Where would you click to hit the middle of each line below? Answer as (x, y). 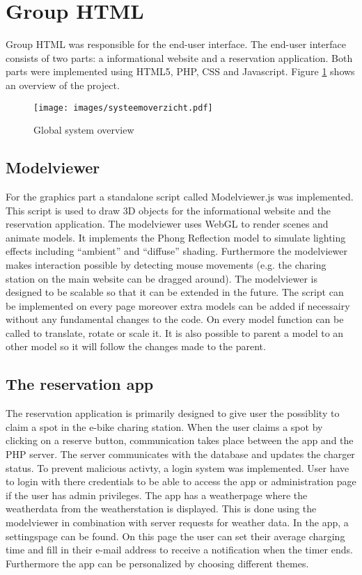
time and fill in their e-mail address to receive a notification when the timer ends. (179, 550)
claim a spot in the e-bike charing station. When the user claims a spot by (164, 426)
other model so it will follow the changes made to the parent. (136, 346)
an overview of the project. (63, 85)
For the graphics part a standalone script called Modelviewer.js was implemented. (180, 196)
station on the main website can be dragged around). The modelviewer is (162, 278)
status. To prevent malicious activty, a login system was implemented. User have (178, 467)
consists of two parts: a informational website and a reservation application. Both (179, 57)
